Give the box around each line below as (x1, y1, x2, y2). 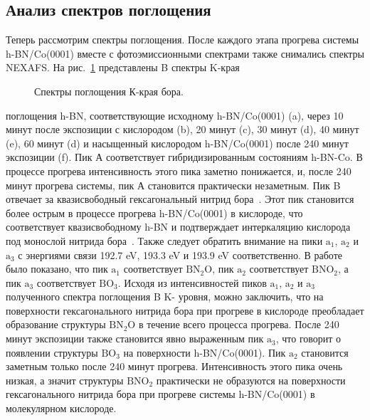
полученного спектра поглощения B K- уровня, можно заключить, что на (6, 289, 324, 304)
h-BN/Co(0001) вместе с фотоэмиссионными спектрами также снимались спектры (6, 46, 364, 61)
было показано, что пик (6, 261, 108, 276)
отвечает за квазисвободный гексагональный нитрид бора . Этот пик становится (6, 191, 354, 206)
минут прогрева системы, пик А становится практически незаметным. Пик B (6, 177, 341, 192)
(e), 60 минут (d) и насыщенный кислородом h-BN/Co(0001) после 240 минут (6, 135, 349, 150)
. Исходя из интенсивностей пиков (117, 275, 267, 290)
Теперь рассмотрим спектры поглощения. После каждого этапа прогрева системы (6, 32, 359, 47)
